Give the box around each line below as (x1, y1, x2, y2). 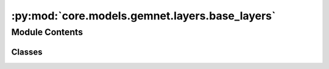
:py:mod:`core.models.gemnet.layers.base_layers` (11, 9, 276, 22)
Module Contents (11, 27, 83, 38)
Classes (11, 47, 43, 57)
